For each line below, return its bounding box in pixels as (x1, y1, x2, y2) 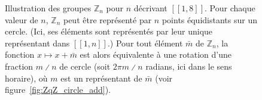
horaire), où (5, 71, 48, 84)
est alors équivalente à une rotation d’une (80, 48, 232, 61)
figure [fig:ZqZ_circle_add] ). (5, 83, 111, 96)
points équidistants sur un (162, 13, 257, 26)
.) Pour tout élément (107, 36, 183, 49)
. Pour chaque (205, 2, 255, 14)
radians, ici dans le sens (145, 60, 232, 72)
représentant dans (5, 36, 70, 49)
